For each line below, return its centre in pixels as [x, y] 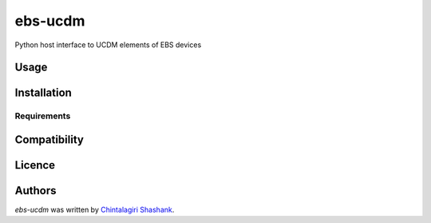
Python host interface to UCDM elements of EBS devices [108, 45]
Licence [35, 165]
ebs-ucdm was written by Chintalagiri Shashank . [95, 210]
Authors [36, 191]
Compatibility [49, 139]
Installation [43, 93]
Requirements [43, 116]
